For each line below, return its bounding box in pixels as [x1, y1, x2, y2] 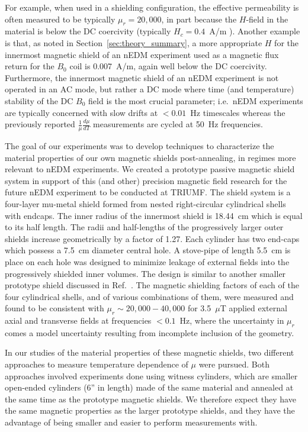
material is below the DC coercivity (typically [5, 25, 171, 37]
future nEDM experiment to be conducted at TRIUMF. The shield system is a [5, 186, 291, 198]
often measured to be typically [5, 12, 115, 25]
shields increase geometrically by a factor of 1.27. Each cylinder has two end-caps [5, 232, 300, 244]
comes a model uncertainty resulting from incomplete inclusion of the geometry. [5, 326, 294, 338]
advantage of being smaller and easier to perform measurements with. [5, 416, 258, 428]
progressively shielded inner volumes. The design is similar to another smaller [5, 267, 286, 279]
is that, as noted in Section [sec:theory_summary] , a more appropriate [5, 36, 262, 49]
